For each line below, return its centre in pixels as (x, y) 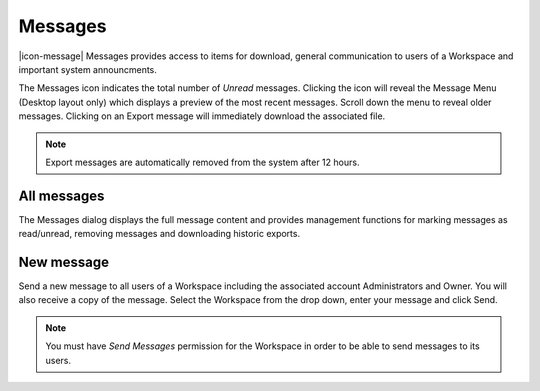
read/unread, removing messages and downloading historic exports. (159, 234)
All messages (61, 195)
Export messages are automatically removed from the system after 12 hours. (202, 162)
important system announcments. (87, 69)
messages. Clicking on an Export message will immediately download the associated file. (202, 116)
